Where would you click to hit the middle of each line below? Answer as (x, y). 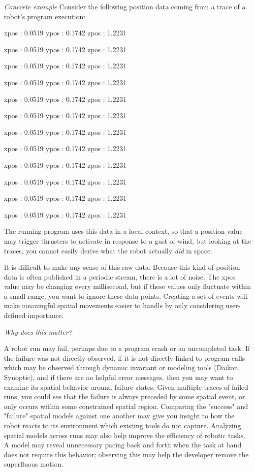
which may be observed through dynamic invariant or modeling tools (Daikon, (122, 367)
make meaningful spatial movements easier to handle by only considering (114, 305)
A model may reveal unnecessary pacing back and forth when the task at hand (123, 445)
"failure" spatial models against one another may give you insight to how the (119, 416)
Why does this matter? (38, 331)
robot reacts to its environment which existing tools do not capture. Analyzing (123, 425)
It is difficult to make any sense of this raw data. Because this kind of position (122, 267)
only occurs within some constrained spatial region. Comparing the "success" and (126, 406)
